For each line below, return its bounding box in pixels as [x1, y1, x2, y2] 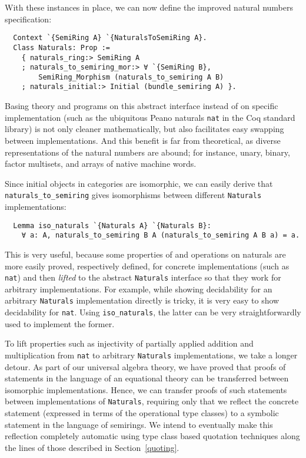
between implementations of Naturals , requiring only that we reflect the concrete [5, 395, 299, 407]
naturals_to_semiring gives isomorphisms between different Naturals [5, 189, 262, 201]
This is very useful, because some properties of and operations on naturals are [5, 248, 286, 260]
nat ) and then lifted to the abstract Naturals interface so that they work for [5, 271, 281, 284]
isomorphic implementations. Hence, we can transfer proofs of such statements [5, 383, 287, 396]
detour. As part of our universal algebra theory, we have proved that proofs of [5, 360, 286, 373]
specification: [5, 12, 52, 25]
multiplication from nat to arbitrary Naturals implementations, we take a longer [5, 348, 298, 361]
